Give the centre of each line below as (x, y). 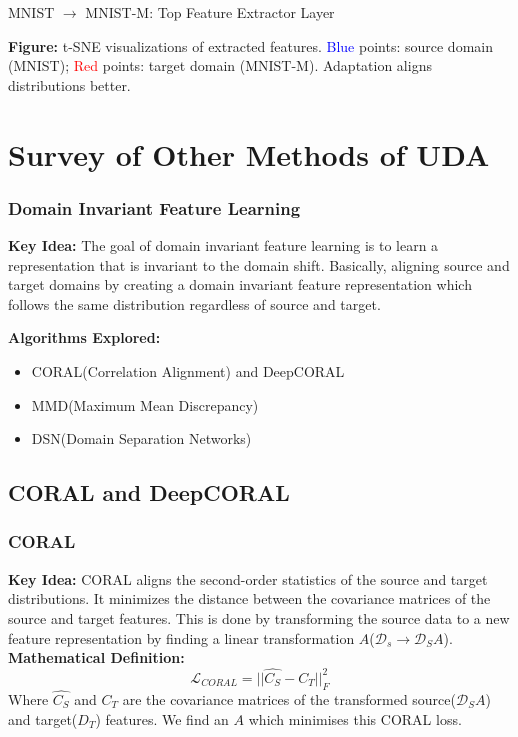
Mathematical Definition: (96, 657)
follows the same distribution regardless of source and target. (194, 303)
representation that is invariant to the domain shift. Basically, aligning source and (259, 264)
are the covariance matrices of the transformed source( (289, 698)
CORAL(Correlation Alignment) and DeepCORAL (188, 370)
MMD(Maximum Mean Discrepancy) (145, 404)
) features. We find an (162, 718)
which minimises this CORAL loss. (355, 718)
